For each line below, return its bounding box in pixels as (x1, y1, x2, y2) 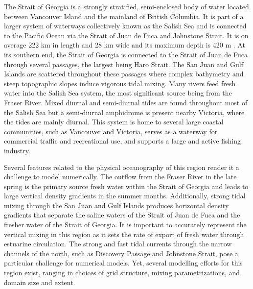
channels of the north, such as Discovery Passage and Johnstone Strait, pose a (4, 248, 238, 258)
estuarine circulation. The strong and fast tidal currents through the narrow (4, 239, 232, 249)
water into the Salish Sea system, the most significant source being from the (4, 88, 232, 98)
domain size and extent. (4, 277, 75, 287)
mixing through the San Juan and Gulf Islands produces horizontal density (4, 200, 229, 210)
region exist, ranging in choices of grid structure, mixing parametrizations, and (4, 267, 240, 278)
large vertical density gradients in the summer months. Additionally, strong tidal (4, 191, 246, 201)
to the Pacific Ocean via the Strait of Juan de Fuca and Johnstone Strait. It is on (4, 30, 249, 40)
